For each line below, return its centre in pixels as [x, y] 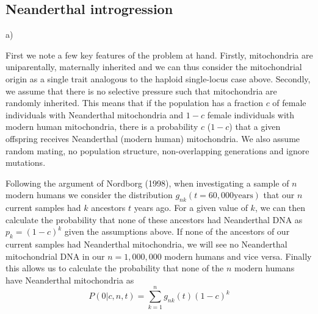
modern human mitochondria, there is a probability [102, 127]
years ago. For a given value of [191, 208]
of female [289, 103]
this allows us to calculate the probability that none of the [115, 268]
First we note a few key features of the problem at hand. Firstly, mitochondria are [159, 55]
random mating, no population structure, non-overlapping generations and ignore [157, 150]
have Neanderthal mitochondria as [70, 280]
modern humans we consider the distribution [89, 195]
